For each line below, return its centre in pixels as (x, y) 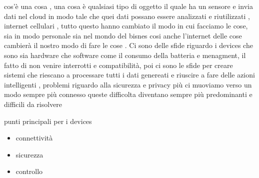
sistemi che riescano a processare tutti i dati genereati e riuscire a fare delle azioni (129, 75)
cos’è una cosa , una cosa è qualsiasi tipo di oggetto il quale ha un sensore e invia (128, 6)
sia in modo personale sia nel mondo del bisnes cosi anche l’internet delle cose (123, 35)
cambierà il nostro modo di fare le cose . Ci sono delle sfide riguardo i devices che (128, 45)
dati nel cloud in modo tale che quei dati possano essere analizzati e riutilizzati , (127, 16)
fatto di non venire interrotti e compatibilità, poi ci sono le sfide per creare (118, 65)
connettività (34, 138)
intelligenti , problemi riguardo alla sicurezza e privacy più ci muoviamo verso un (128, 84)
